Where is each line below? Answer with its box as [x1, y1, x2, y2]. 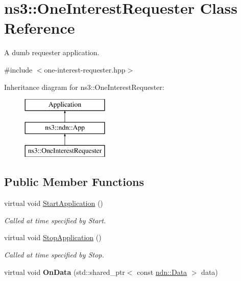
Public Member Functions [4, 174, 144, 190]
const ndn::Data [137, 266, 187, 277]
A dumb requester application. [4, 47, 100, 58]
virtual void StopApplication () [4, 232, 102, 243]
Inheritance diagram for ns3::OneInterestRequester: [4, 81, 164, 92]
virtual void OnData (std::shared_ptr [4, 266, 125, 277]
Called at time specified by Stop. [4, 249, 104, 260]
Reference [4, 17, 75, 38]
